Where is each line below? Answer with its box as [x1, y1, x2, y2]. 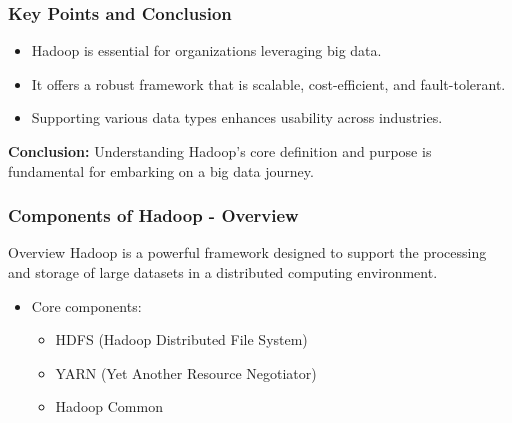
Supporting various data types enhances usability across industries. [31, 107, 443, 128]
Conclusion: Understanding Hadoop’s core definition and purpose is [8, 141, 432, 161]
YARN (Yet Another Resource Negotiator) [55, 362, 317, 383]
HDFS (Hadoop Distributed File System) [55, 329, 308, 350]
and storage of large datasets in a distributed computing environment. [8, 262, 438, 282]
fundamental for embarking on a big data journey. [8, 160, 314, 181]
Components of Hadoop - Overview [8, 203, 299, 228]
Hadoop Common [55, 396, 163, 417]
